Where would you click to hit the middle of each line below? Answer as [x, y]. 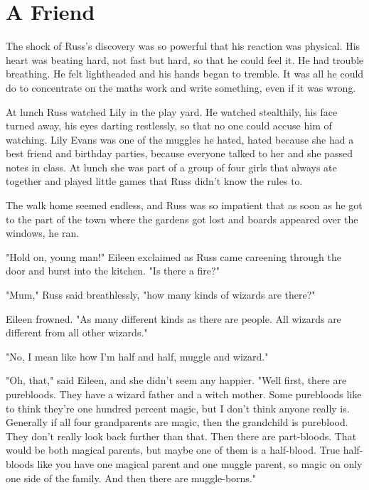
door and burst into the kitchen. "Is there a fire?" [113, 271]
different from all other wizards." [77, 332]
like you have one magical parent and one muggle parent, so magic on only [200, 463]
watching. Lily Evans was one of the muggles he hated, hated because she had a [180, 139]
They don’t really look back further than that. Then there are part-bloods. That [181, 436]
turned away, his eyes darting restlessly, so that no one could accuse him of [169, 126]
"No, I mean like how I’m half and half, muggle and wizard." [137, 356]
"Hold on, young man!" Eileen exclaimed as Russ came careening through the [173, 256]
